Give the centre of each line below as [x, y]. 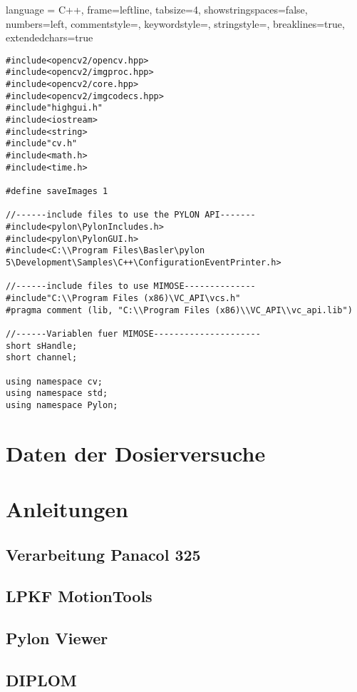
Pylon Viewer [57, 638]
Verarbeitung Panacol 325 [103, 554]
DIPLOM [41, 680]
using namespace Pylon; [62, 405]
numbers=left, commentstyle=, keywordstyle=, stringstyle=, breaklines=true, [175, 23]
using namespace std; [57, 393]
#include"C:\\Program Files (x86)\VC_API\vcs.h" [123, 298]
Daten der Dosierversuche [136, 453]
